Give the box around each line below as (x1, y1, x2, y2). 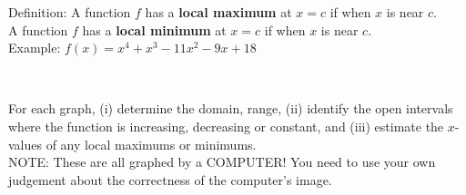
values (8, 134, 43, 153)
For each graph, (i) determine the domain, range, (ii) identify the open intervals (8, 99, 453, 118)
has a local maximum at (145, 3, 292, 21)
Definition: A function (8, 3, 131, 21)
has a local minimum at (82, 20, 227, 39)
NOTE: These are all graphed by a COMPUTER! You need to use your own (8, 152, 436, 171)
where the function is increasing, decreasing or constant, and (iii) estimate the (8, 116, 444, 135)
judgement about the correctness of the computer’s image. (8, 170, 332, 189)
